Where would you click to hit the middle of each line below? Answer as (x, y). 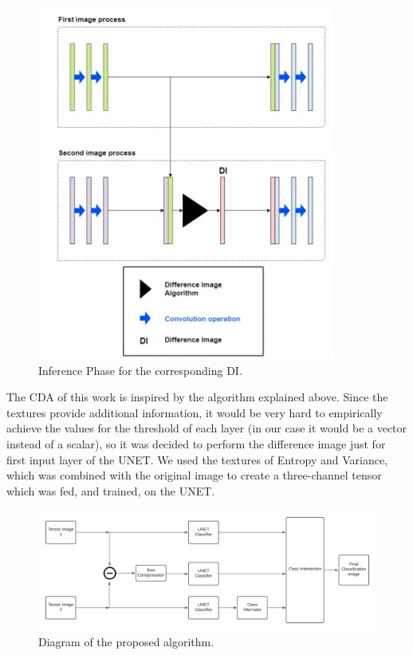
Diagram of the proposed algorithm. (126, 641)
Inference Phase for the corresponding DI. (140, 370)
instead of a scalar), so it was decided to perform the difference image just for (196, 443)
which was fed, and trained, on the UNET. (111, 490)
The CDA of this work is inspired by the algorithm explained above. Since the (197, 397)
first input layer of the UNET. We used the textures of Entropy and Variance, (197, 459)
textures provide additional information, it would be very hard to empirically (195, 412)
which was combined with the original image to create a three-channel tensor (194, 475)
